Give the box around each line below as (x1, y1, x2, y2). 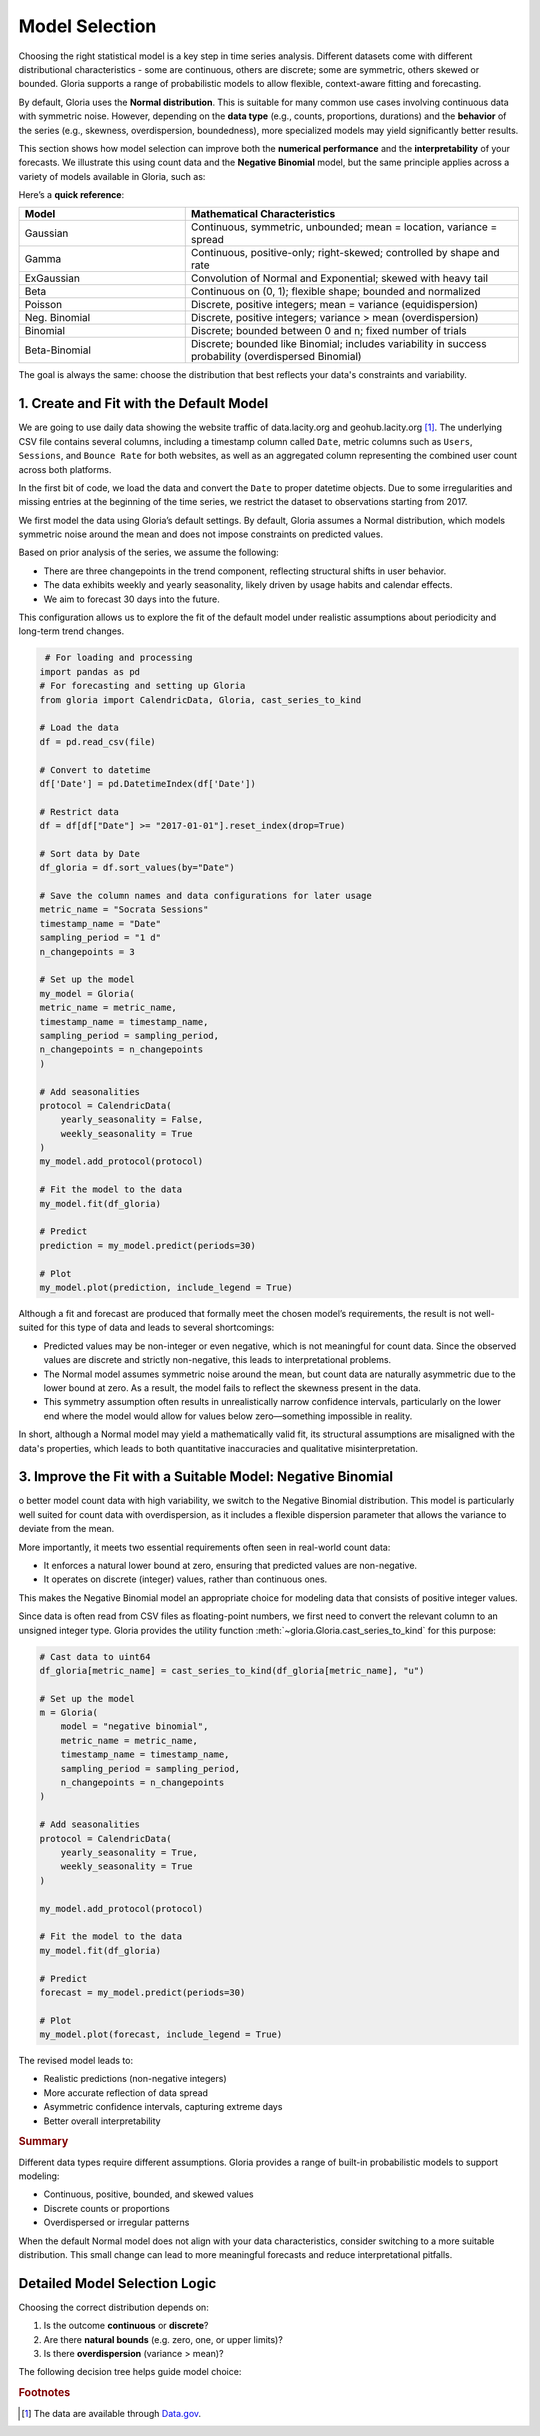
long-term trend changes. (18, 625, 125, 637)
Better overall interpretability (43, 2115, 161, 2127)
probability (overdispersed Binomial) (190, 350, 362, 364)
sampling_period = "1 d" (39, 932, 162, 944)
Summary (18, 2135, 69, 2149)
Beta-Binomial (24, 343, 92, 357)
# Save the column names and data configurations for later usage (39, 890, 372, 902)
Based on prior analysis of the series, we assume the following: (18, 546, 279, 559)
